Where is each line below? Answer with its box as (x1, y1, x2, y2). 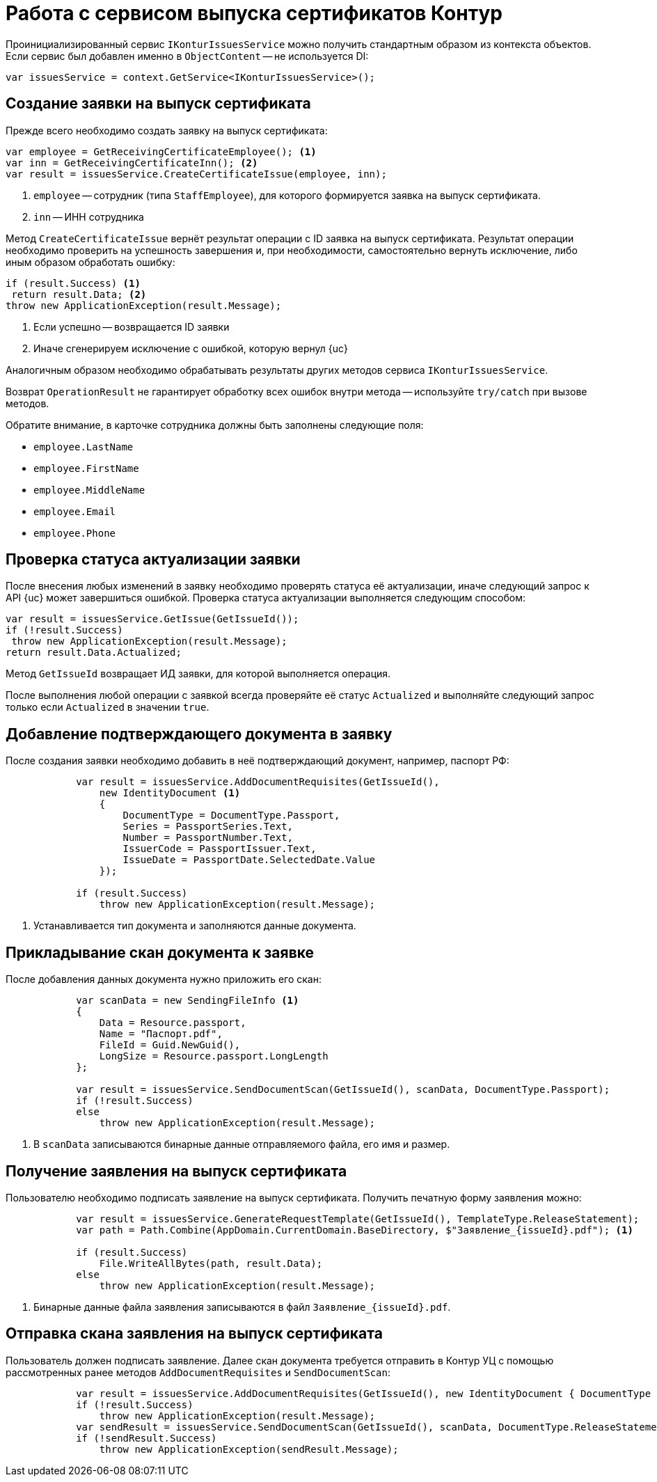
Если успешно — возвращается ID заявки (33, 320, 230, 333)
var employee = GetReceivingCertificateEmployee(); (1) (6, 145, 317, 157)
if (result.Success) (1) (6, 277, 141, 289)
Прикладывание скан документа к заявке (6, 943, 315, 961)
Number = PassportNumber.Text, (122, 832, 294, 844)
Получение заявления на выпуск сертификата (6, 1162, 347, 1180)
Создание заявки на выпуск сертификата (6, 95, 311, 113)
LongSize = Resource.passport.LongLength (99, 1050, 328, 1062)
